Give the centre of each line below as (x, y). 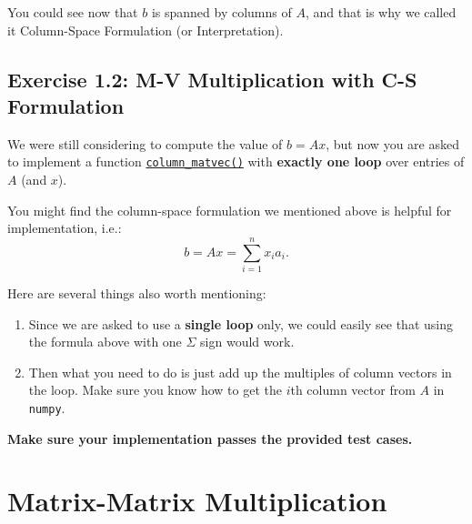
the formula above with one (105, 342)
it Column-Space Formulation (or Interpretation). (146, 30)
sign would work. (247, 342)
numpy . (47, 407)
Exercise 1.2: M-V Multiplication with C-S (212, 79)
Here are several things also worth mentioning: (137, 292)
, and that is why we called (381, 12)
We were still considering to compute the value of (145, 143)
